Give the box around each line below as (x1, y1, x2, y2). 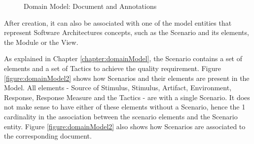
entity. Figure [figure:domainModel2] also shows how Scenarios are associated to (4, 121, 246, 131)
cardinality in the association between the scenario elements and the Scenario (4, 111, 238, 121)
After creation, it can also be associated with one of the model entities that (4, 17, 232, 28)
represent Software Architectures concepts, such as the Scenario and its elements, (4, 27, 249, 37)
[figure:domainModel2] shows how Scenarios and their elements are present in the (4, 72, 250, 83)
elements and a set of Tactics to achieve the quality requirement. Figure (4, 63, 221, 73)
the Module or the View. (4, 36, 78, 47)
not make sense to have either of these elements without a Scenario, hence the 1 (4, 102, 246, 112)
